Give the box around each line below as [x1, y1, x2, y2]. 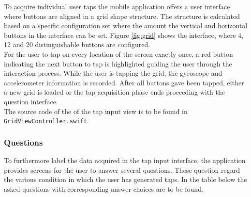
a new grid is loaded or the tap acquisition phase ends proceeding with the [4, 87, 225, 97]
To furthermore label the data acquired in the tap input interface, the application [4, 155, 246, 165]
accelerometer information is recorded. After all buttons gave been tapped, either [4, 77, 244, 87]
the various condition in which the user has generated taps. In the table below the [4, 174, 247, 184]
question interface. [4, 96, 58, 106]
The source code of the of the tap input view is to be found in [4, 106, 188, 116]
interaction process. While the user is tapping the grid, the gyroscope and [4, 68, 222, 78]
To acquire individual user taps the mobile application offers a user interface [4, 1, 230, 11]
